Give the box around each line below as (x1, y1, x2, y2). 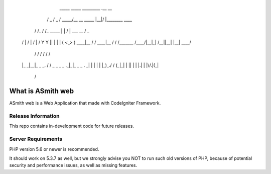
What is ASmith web (9, 87, 74, 96)
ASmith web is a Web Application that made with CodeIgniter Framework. (9, 100, 161, 106)
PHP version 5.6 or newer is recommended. (9, 146, 99, 152)
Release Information (9, 113, 60, 120)
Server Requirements (9, 136, 63, 143)
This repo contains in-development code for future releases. (9, 123, 134, 129)
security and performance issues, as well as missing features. (9, 162, 138, 168)
